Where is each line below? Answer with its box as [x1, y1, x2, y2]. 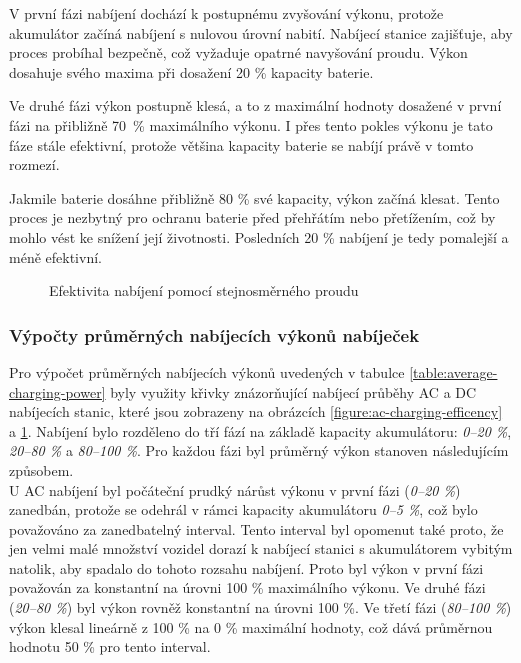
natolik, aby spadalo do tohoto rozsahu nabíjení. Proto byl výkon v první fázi [9, 557, 484, 578]
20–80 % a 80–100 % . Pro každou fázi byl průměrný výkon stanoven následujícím [9, 440, 509, 461]
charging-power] [9, 381, 106, 402]
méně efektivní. [9, 246, 102, 267]
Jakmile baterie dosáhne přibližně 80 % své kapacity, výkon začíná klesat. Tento [9, 187, 500, 208]
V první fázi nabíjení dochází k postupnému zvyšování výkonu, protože [9, 3, 444, 23]
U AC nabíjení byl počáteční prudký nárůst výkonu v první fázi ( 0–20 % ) [9, 479, 461, 500]
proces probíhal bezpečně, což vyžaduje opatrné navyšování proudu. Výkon [9, 42, 468, 63]
